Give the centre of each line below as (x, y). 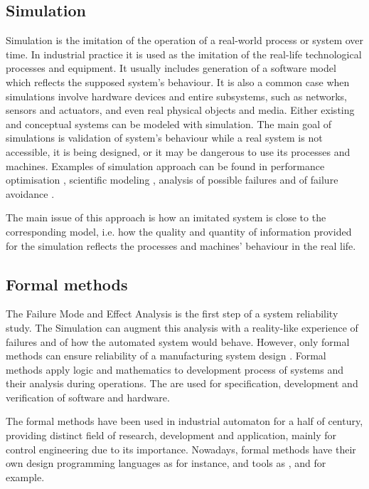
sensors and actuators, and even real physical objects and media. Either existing (180, 110)
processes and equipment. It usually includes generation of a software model (171, 68)
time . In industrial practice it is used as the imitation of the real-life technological (184, 54)
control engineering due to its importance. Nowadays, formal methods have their (181, 449)
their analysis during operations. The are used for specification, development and (182, 383)
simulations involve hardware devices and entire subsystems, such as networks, (176, 96)
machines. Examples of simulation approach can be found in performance (165, 165)
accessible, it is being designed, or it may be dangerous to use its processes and (178, 151)
